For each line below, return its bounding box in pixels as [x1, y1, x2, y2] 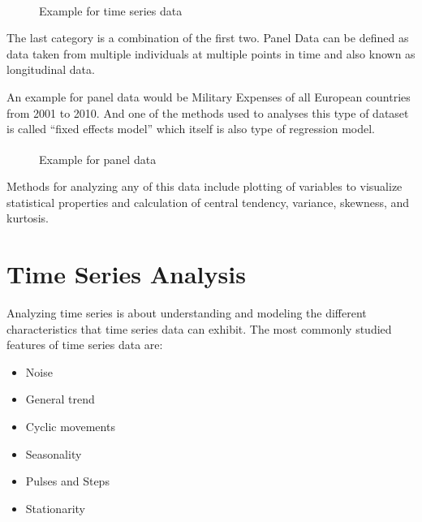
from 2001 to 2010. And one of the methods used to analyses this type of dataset [6, 104, 409, 121]
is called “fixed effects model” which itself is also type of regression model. [6, 120, 375, 137]
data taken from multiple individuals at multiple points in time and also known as [6, 45, 416, 62]
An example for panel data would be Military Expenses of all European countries [6, 88, 411, 106]
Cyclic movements [25, 417, 115, 434]
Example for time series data [39, 2, 183, 19]
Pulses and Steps [25, 472, 110, 490]
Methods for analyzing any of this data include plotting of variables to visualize [6, 178, 403, 195]
